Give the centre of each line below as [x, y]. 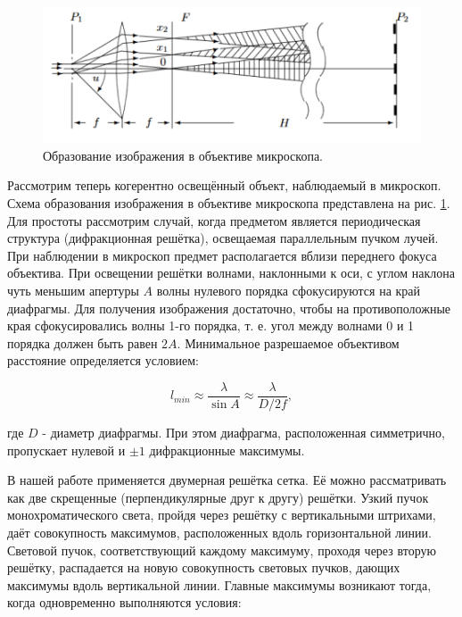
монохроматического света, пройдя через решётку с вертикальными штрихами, [222, 515]
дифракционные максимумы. [227, 450]
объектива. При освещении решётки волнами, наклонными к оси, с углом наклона [231, 273]
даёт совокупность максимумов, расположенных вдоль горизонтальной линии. [219, 532]
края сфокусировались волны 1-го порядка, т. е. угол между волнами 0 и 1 [211, 325]
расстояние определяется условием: [103, 360]
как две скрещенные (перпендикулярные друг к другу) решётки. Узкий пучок [218, 497]
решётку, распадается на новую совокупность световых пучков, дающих [204, 567]
